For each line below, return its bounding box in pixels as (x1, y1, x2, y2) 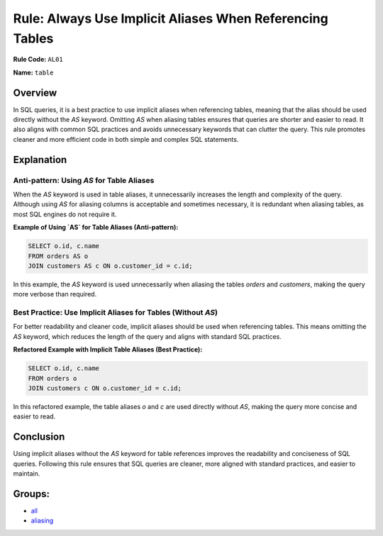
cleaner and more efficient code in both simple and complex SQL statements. (13, 135, 239, 143)
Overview (13, 86, 57, 99)
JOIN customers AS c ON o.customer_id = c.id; (28, 262, 193, 269)
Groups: (13, 488, 50, 500)
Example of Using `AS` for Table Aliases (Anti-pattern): (13, 223, 179, 232)
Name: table (13, 68, 54, 77)
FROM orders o (28, 374, 77, 382)
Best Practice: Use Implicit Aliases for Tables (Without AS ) (13, 308, 218, 318)
